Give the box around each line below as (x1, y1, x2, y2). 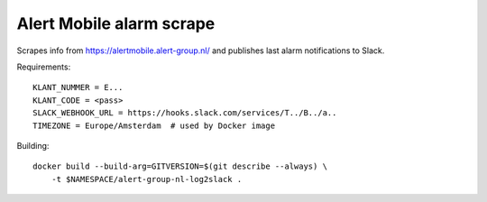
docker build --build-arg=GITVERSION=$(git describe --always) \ (32, 161, 328, 171)
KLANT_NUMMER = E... (32, 82, 124, 93)
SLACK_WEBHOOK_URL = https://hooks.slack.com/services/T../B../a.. (32, 108, 337, 118)
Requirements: (16, 61, 71, 72)
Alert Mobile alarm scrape (16, 14, 216, 33)
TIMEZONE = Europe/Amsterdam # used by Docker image (32, 120, 275, 131)
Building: (16, 140, 50, 151)
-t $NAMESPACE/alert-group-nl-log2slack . (51, 174, 243, 184)
